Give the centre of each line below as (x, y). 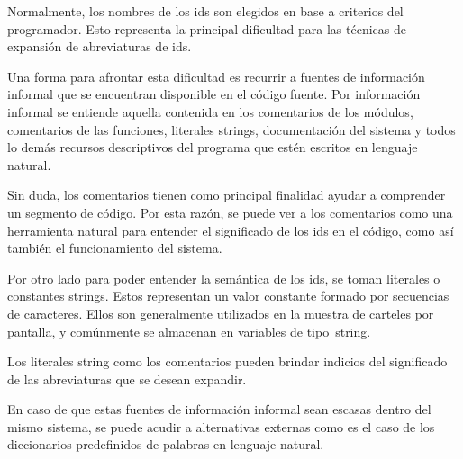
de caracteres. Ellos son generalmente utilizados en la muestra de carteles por (221, 313)
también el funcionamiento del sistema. (115, 248)
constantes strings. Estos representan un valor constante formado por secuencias (228, 296)
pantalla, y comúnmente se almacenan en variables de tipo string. (189, 331)
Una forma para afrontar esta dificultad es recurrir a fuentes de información (216, 76)
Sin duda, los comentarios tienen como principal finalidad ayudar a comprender (227, 195)
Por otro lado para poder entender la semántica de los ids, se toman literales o (224, 278)
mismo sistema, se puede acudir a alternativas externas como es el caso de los (221, 426)
